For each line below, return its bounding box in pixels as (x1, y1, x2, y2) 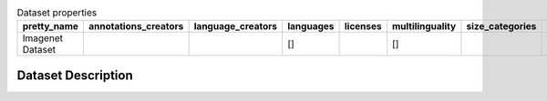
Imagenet (22, 32, 64, 45)
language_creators (193, 20, 278, 33)
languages (287, 20, 335, 33)
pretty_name (22, 20, 79, 33)
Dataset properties (16, 6, 98, 19)
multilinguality (392, 20, 457, 33)
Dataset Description (16, 67, 133, 83)
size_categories (466, 20, 537, 33)
